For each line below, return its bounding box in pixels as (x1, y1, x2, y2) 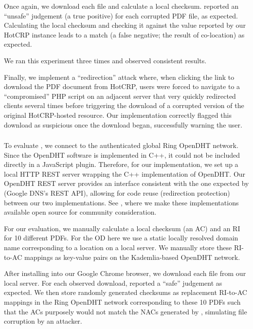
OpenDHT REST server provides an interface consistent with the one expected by (4, 178, 249, 188)
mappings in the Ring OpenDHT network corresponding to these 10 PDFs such (4, 296, 241, 307)
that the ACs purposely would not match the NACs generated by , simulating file (4, 306, 247, 316)
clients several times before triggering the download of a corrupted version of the (4, 100, 244, 110)
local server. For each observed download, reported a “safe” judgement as (4, 277, 222, 288)
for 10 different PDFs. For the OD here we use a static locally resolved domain (4, 233, 238, 243)
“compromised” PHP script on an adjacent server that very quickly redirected (4, 91, 236, 101)
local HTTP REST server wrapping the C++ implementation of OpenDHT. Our (4, 168, 246, 179)
